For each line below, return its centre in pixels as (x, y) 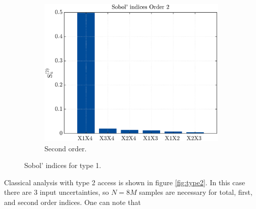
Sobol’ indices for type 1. (63, 165)
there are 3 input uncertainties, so (57, 192)
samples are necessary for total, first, (196, 192)
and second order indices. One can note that (72, 202)
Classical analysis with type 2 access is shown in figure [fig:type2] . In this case (125, 182)
